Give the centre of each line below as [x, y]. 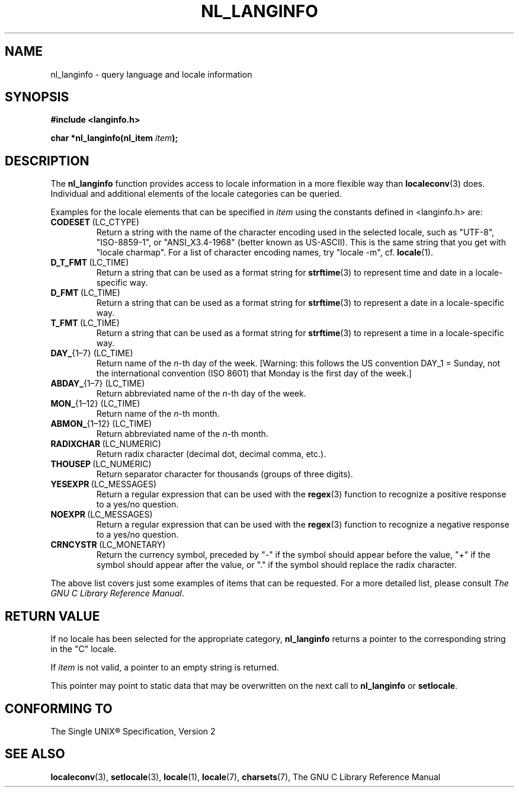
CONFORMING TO [59, 708]
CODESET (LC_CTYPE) [95, 222]
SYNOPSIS [37, 97]
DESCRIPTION [47, 161]
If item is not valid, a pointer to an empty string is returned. [165, 668]
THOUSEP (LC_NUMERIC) [101, 464]
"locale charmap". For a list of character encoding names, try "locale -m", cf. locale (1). [265, 253]
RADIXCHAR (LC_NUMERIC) [106, 444]
